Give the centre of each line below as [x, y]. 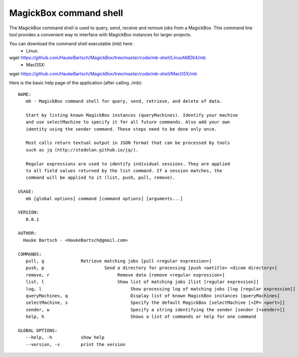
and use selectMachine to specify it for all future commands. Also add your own [128, 122]
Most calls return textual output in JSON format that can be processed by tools [128, 143]
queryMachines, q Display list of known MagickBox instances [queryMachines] [153, 296]
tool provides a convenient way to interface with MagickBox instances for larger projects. [100, 34]
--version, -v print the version [75, 344]
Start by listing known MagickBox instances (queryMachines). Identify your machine [132, 115]
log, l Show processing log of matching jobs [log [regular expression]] [160, 289]
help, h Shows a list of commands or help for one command [141, 317]
